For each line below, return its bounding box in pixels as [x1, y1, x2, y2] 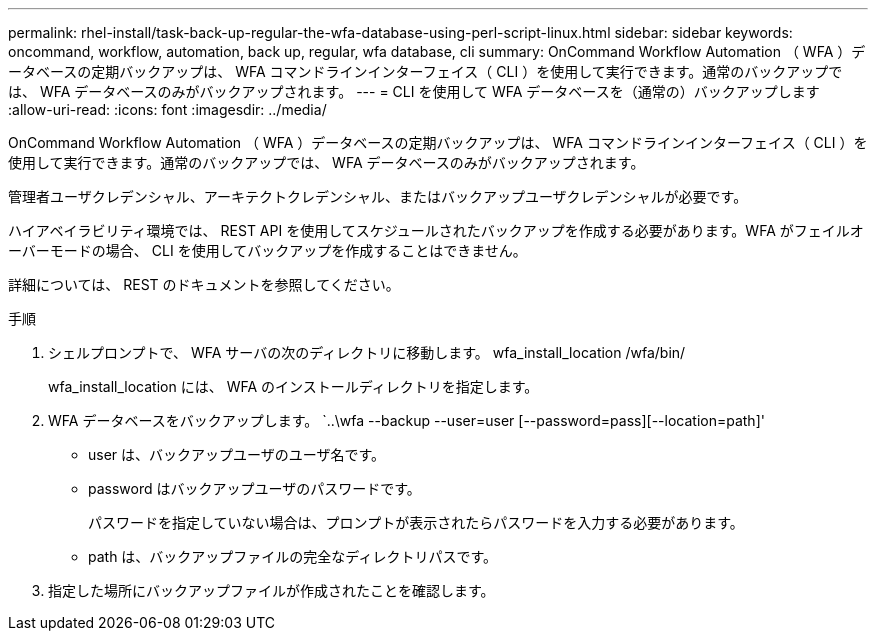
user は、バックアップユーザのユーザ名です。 [88, 446, 386, 463]
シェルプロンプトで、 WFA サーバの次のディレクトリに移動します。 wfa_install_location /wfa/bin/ [48, 344, 686, 361]
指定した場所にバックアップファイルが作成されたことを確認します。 [48, 582, 495, 599]
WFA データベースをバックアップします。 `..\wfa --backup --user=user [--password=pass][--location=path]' [48, 412, 765, 429]
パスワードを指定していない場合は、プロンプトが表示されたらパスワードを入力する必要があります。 [88, 514, 744, 531]
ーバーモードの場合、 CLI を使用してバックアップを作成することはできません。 [8, 242, 527, 259]
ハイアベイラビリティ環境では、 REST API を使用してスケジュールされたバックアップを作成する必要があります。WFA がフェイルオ [8, 222, 864, 239]
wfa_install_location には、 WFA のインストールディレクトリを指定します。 [48, 378, 539, 395]
